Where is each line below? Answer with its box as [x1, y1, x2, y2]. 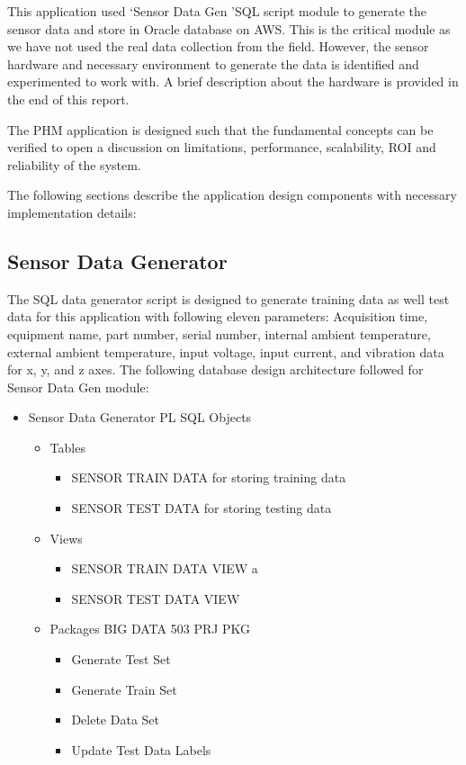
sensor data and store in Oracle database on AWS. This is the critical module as [7, 19, 451, 38]
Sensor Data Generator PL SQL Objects [28, 408, 252, 427]
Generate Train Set [71, 679, 177, 698]
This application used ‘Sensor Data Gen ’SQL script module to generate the [7, 2, 427, 20]
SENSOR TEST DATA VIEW [71, 589, 240, 607]
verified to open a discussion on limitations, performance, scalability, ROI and [7, 138, 436, 157]
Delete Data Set [71, 710, 159, 729]
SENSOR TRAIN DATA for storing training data [71, 468, 346, 487]
